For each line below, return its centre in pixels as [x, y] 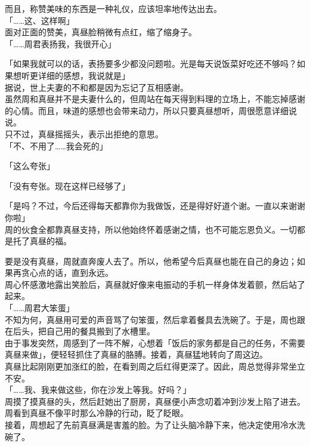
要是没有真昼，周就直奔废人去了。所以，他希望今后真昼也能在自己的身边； [151, 261]
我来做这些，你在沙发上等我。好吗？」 [116, 390]
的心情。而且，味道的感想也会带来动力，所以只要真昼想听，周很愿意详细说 [151, 110]
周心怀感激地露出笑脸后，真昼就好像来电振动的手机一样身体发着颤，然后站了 [155, 284]
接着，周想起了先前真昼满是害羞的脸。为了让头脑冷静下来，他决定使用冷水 [151, 425]
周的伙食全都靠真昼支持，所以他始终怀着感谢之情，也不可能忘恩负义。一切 [151, 229]
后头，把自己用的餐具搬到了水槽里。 [84, 331]
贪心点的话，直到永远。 [67, 273]
